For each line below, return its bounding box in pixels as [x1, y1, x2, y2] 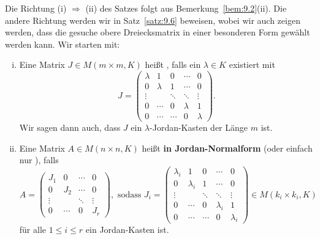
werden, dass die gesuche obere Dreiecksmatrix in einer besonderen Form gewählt [5, 26, 310, 39]
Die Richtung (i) [5, 2, 67, 14]
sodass [117, 190, 142, 199]
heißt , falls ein [145, 58, 201, 71]
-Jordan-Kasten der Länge [150, 121, 248, 134]
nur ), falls [19, 153, 59, 166]
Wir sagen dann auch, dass [19, 121, 121, 134]
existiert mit [229, 58, 275, 71]
